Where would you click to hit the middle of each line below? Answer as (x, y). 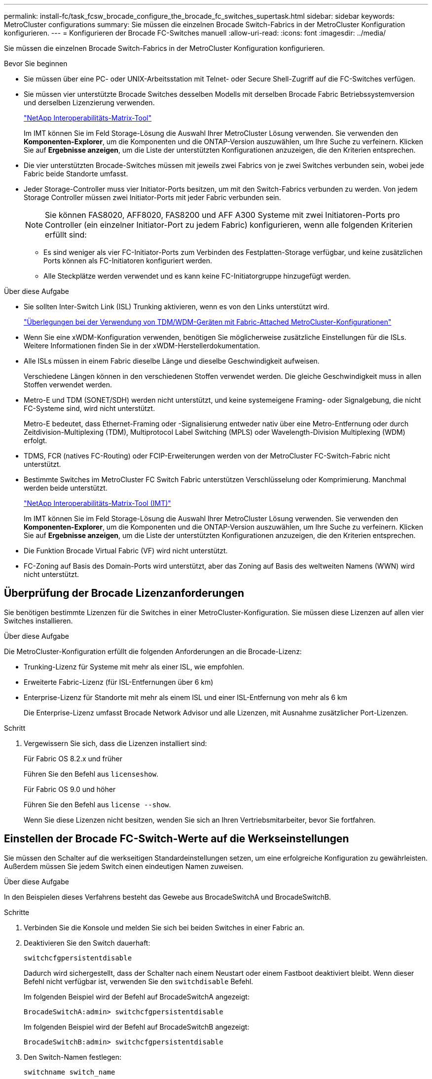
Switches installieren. (38, 621)
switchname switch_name (70, 1072)
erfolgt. (36, 440)
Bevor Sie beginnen (36, 63)
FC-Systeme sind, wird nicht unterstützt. (90, 408)
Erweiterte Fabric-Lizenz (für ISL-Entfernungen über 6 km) (119, 682)
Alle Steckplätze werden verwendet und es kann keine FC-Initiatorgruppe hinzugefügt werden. (197, 276)
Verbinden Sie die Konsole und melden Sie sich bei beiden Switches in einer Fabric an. (164, 927)
